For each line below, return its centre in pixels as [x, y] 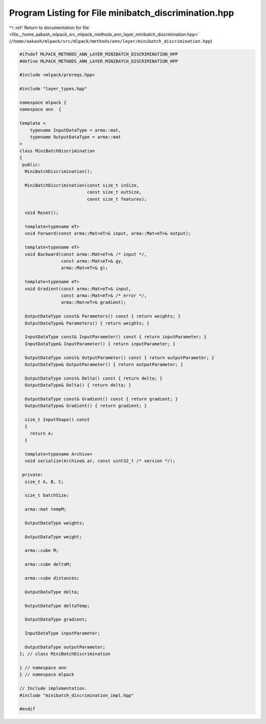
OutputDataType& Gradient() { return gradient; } [86, 406]
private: [33, 475]
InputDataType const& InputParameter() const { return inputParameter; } [116, 337]
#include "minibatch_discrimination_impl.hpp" [77, 695]
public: [32, 165]
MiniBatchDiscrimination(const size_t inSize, [82, 185]
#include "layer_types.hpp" [53, 89]
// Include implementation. [53, 689]
